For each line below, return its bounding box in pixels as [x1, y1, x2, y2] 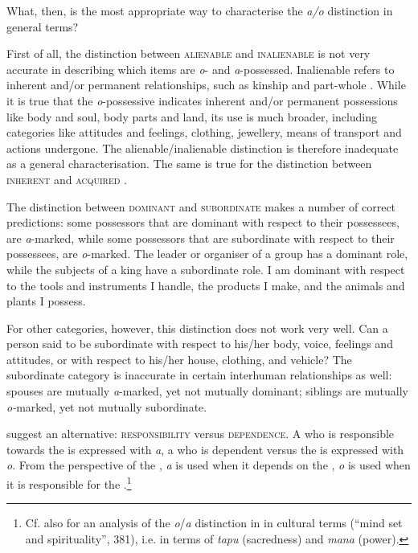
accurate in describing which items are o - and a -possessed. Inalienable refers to [6, 60, 395, 77]
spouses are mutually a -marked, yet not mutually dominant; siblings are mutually [6, 383, 409, 399]
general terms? [6, 18, 79, 35]
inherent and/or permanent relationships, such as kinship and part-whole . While [6, 76, 406, 93]
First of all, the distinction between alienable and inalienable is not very [6, 45, 371, 62]
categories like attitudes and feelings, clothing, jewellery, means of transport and [6, 124, 402, 141]
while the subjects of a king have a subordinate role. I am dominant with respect [6, 260, 405, 277]
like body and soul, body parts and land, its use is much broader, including [6, 108, 378, 125]
